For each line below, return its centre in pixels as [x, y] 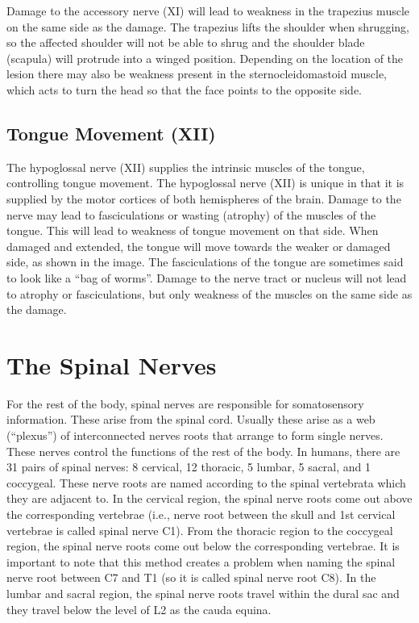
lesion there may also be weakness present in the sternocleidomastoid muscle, [197, 74]
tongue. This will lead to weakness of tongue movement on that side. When [193, 230]
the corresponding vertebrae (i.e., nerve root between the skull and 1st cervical [201, 514]
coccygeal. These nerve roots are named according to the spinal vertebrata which [206, 482]
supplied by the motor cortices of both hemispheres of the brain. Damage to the [204, 198]
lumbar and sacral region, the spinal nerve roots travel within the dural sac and [203, 593]
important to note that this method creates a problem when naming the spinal [201, 561]
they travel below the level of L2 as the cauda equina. [139, 609]
